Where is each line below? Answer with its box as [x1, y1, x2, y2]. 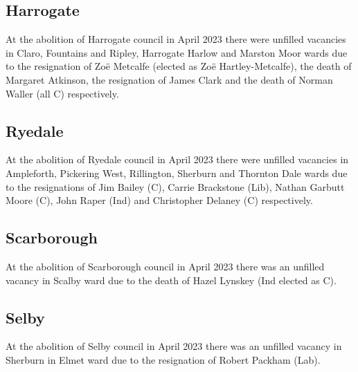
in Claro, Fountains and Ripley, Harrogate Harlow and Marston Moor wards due [6, 45, 348, 59]
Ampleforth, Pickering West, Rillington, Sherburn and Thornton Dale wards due [6, 165, 348, 180]
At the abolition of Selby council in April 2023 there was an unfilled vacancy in [6, 339, 342, 353]
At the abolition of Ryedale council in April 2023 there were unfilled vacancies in [6, 152, 349, 167]
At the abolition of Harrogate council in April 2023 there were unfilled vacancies [6, 32, 346, 46]
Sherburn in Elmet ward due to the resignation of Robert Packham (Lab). [6, 352, 321, 366]
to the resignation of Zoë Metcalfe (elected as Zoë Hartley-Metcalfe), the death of [6, 59, 352, 73]
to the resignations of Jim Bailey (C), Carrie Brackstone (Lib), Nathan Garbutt [6, 179, 345, 194]
